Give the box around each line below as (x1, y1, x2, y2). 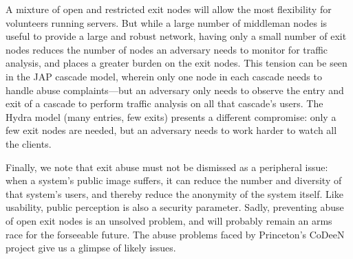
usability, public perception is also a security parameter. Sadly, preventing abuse (6, 200, 344, 214)
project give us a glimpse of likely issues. (6, 240, 176, 255)
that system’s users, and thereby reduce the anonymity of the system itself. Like (6, 186, 343, 201)
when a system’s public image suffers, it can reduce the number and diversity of (6, 173, 342, 188)
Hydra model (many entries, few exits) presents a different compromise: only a (6, 109, 336, 124)
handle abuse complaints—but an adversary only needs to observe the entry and (6, 82, 344, 97)
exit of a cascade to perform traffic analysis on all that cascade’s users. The (6, 96, 323, 111)
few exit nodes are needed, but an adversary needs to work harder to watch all (6, 123, 337, 137)
